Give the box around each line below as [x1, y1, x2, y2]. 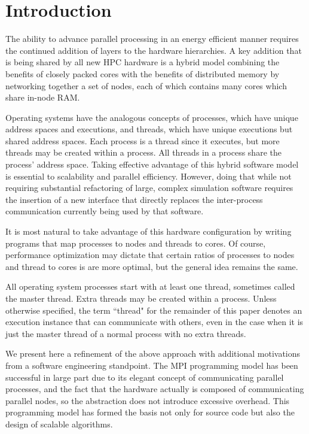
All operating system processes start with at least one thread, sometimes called [5, 280, 295, 293]
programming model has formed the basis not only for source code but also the [5, 406, 295, 418]
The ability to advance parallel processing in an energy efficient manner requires [5, 32, 299, 45]
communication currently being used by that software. [5, 205, 204, 217]
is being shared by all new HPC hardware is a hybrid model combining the [5, 56, 280, 68]
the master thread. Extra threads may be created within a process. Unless [5, 292, 277, 304]
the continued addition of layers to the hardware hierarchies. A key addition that [5, 44, 302, 56]
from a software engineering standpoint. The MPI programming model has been [5, 359, 298, 371]
